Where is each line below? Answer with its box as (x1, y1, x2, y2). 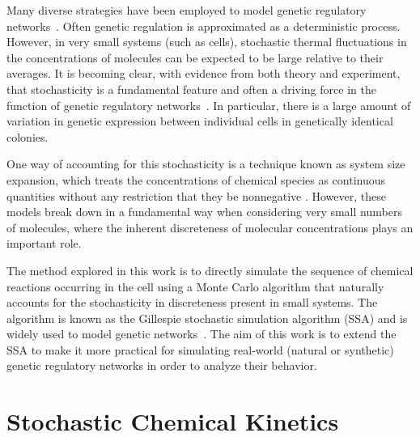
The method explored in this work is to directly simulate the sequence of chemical (6, 261, 414, 278)
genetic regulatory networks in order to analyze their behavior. (6, 357, 317, 374)
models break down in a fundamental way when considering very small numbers (6, 203, 402, 220)
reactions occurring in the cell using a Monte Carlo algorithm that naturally (6, 278, 384, 295)
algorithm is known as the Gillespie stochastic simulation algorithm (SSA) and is (6, 309, 408, 326)
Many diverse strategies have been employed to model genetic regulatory (6, 2, 367, 18)
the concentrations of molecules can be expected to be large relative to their (6, 49, 384, 66)
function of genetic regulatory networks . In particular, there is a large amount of (6, 96, 411, 113)
